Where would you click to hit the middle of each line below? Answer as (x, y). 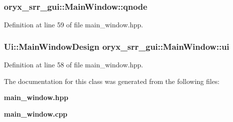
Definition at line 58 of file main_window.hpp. (74, 65)
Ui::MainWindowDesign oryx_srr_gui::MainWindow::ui (117, 46)
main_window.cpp (36, 113)
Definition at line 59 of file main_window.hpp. (74, 25)
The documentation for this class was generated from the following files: (112, 81)
